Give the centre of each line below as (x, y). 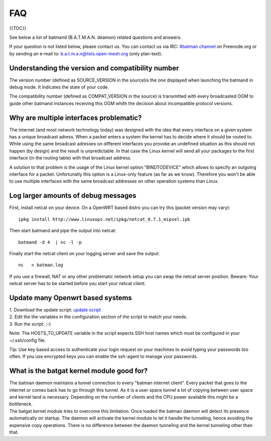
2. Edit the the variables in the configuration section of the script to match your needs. (98, 317)
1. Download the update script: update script (55, 310)
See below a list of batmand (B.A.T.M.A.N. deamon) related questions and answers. (95, 37)
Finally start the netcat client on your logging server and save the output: (85, 253)
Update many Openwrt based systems (71, 298)
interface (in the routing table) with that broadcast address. (70, 158)
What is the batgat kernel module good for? (79, 371)
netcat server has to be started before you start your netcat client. (78, 283)
